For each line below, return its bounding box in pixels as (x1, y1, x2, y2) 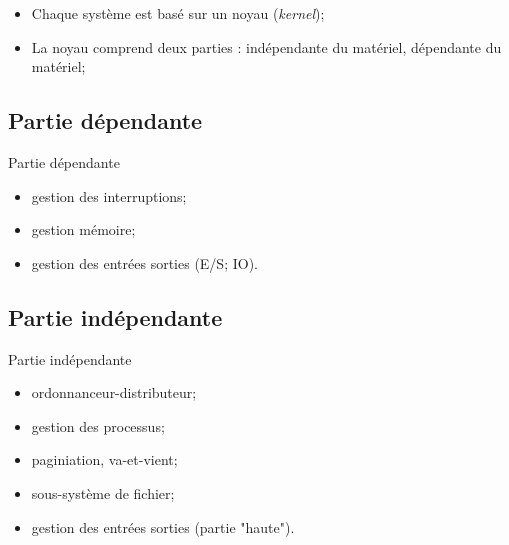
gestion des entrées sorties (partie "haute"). (31, 516, 295, 537)
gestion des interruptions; (31, 185, 187, 206)
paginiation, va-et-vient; (31, 449, 178, 470)
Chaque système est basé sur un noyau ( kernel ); (31, 3, 325, 23)
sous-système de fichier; (31, 482, 175, 503)
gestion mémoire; (31, 219, 136, 240)
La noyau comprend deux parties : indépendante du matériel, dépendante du (31, 36, 502, 57)
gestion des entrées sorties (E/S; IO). (31, 252, 258, 273)
